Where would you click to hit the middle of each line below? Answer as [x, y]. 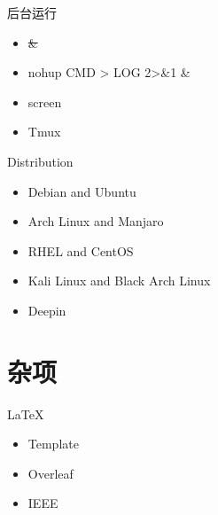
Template [53, 444]
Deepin [47, 310]
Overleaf [51, 473]
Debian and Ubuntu [82, 191]
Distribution [40, 161]
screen [45, 101]
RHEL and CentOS [81, 250]
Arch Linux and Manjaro [96, 221]
